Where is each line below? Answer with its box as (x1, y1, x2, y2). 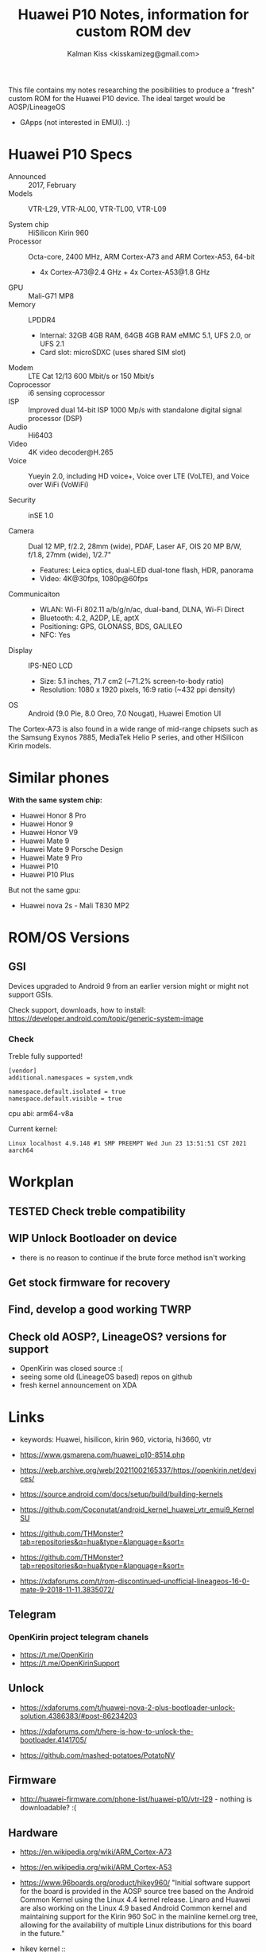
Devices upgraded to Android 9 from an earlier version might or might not (8, 981, 249, 990)
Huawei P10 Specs (8, 146, 133, 164)
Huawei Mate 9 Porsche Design (19, 844, 123, 853)
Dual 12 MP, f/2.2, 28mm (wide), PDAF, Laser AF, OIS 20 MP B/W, (28, 541, 242, 551)
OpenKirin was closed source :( (19, 1364, 123, 1373)
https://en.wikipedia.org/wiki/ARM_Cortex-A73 (19, 1847, 172, 1856)
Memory (8, 299, 36, 309)
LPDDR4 (28, 314, 56, 324)
